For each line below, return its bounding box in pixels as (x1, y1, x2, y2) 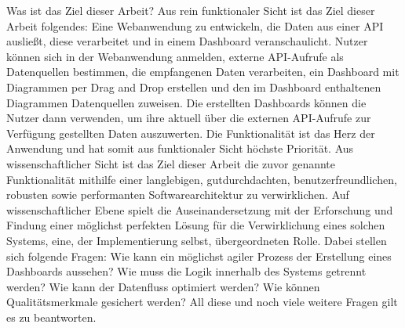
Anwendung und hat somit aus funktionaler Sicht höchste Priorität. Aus (6, 140, 354, 157)
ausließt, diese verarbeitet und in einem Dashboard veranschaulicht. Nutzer (6, 33, 368, 49)
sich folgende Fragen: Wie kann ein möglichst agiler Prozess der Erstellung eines (6, 247, 392, 264)
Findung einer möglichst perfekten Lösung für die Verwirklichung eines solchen (6, 217, 385, 233)
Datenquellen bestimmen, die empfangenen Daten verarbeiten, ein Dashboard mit (6, 63, 400, 80)
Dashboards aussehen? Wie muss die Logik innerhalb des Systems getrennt (6, 263, 367, 279)
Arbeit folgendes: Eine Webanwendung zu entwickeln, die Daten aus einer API (6, 17, 384, 34)
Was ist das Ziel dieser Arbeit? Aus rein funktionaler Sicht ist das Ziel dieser (6, 2, 375, 18)
